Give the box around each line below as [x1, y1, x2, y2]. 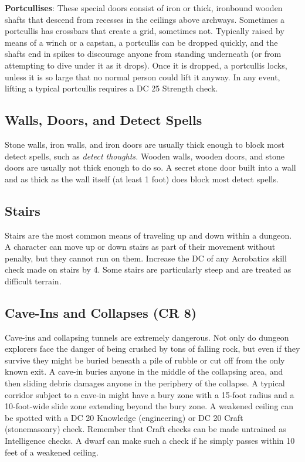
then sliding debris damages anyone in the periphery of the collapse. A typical [5, 377, 285, 389]
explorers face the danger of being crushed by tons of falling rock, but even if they [5, 342, 300, 355]
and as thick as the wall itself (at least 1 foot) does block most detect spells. [5, 172, 279, 185]
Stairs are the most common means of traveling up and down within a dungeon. [5, 229, 292, 241]
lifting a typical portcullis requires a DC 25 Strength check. [5, 82, 218, 94]
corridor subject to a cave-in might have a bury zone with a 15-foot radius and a [5, 388, 294, 400]
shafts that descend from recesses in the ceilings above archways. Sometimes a [5, 13, 285, 25]
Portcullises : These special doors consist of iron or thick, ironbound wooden [5, 2, 283, 13]
